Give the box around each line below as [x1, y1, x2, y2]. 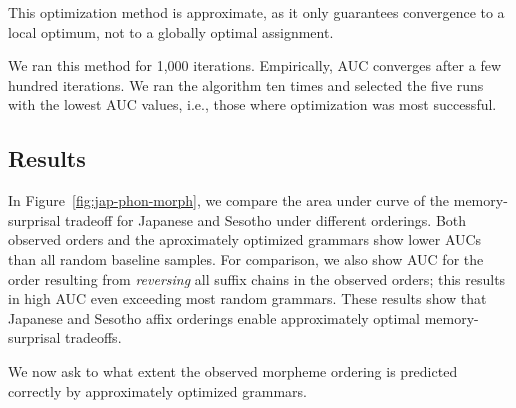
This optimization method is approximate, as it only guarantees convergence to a [8, 2, 505, 22]
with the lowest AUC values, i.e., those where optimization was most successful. [8, 94, 497, 115]
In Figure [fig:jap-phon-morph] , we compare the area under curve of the [8, 190, 450, 211]
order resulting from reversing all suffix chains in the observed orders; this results [8, 268, 506, 289]
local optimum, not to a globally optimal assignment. [8, 21, 334, 42]
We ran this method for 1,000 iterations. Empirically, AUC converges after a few [8, 55, 501, 76]
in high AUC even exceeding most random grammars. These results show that [8, 288, 487, 309]
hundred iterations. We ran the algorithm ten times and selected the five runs [8, 74, 484, 95]
